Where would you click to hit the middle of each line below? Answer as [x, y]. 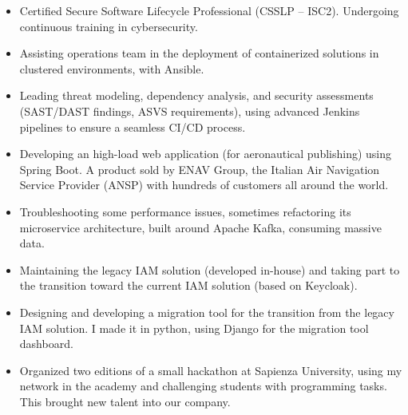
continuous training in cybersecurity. [109, 26]
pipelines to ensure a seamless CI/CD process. [133, 126]
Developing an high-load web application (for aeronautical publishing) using [206, 154]
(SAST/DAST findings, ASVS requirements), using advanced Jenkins [190, 111]
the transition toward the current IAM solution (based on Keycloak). [188, 285]
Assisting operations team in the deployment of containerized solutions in [199, 53]
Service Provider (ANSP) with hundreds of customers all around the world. [204, 185]
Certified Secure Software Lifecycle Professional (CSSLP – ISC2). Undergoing [209, 10]
